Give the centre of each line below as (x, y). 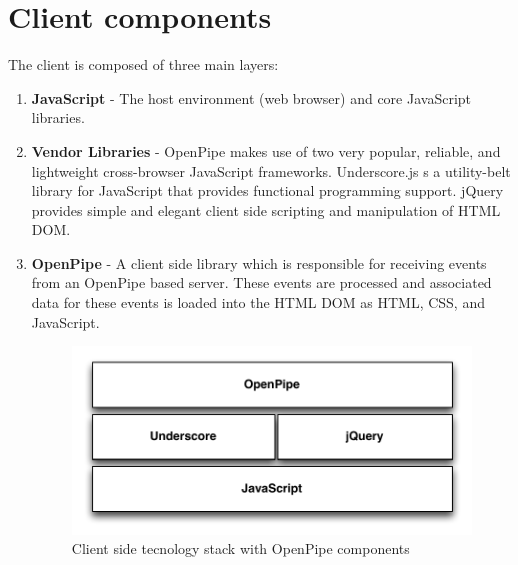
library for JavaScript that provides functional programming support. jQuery (267, 190)
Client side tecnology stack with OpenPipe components (240, 548)
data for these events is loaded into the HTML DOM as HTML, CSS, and (258, 302)
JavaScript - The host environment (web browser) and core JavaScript (251, 97)
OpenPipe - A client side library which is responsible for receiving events (259, 262)
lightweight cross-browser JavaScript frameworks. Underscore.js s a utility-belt (271, 170)
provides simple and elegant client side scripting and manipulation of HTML (266, 209)
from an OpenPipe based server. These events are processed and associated (261, 282)
